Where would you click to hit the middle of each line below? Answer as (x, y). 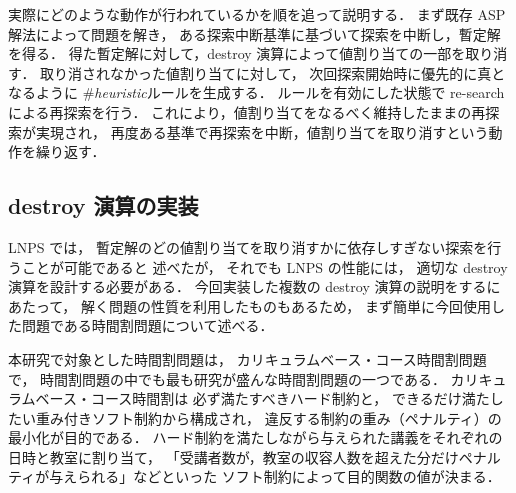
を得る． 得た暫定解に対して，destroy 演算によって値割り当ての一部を (237, 53)
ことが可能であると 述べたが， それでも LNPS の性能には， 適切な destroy (264, 266)
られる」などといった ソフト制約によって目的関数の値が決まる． (289, 476)
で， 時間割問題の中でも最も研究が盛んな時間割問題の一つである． (227, 378)
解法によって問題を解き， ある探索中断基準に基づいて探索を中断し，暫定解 (254, 33)
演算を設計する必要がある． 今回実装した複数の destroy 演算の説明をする (247, 286)
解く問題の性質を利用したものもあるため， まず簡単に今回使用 (285, 305)
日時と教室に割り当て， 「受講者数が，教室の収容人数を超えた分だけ (233, 456)
